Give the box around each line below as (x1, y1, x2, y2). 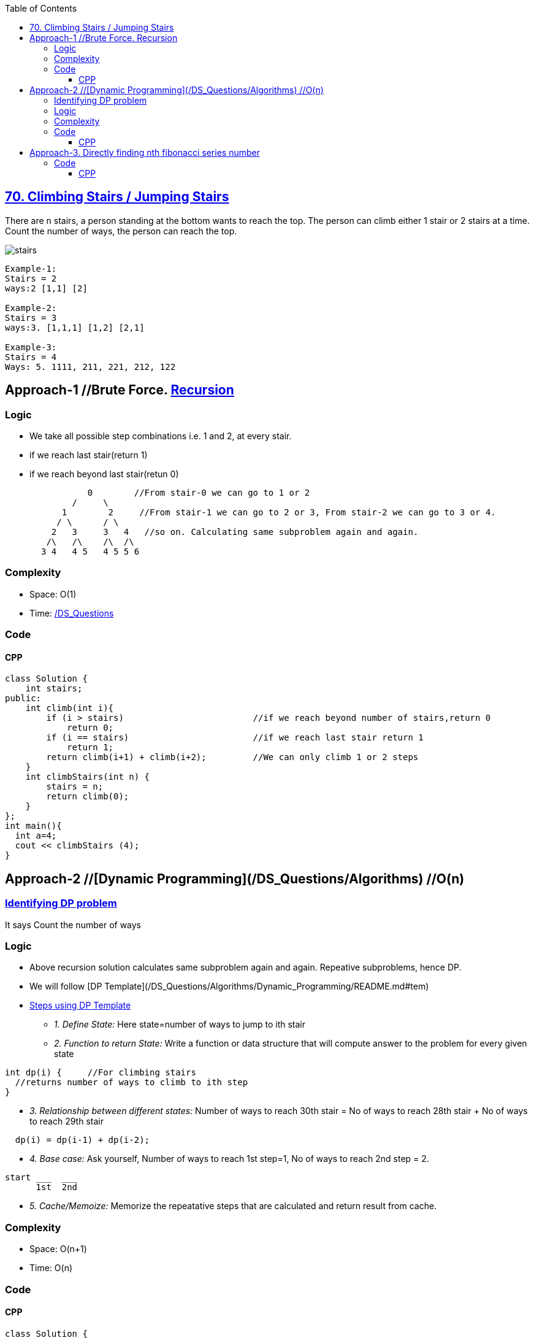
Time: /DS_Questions (29, 607, 114, 618)
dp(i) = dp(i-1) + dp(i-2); (15, 1135, 150, 1145)
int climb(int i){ (25, 703, 114, 713)
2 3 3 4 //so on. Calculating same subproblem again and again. (51, 527, 419, 537)
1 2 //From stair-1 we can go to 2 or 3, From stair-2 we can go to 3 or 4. (61, 507, 496, 518)
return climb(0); (46, 791, 129, 802)
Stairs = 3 (5, 312, 57, 323)
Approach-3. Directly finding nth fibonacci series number (29, 147, 260, 158)
